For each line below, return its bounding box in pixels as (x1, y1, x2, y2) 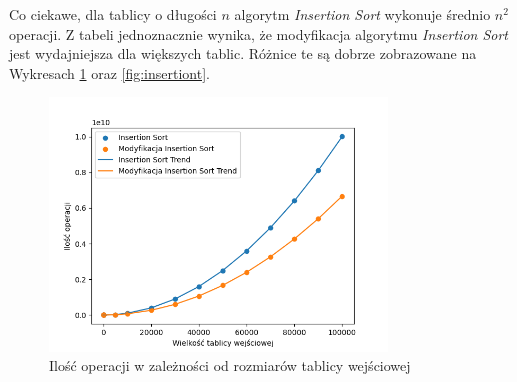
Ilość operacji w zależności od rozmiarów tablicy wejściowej (49, 355, 411, 376)
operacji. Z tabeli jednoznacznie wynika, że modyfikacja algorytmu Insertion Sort (9, 23, 509, 44)
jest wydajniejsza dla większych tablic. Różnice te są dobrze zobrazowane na (9, 43, 477, 64)
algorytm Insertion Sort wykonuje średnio (234, 4, 491, 24)
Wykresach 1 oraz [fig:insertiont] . (9, 62, 210, 83)
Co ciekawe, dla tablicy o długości (9, 4, 217, 24)
